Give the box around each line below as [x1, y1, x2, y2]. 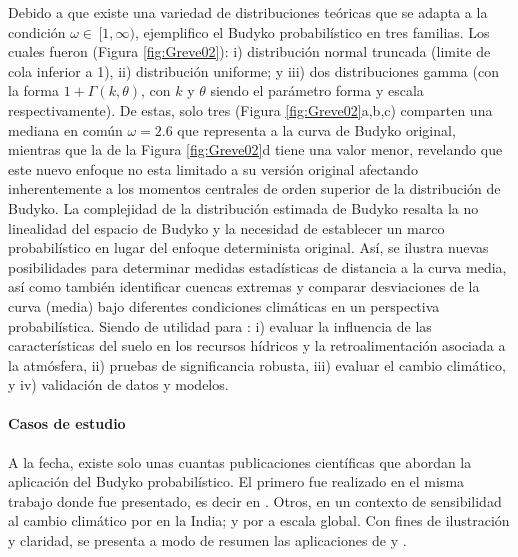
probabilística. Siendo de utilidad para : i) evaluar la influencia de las [8, 315, 432, 336]
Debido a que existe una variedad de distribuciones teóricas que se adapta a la [8, 2, 488, 22]
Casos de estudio [8, 413, 126, 434]
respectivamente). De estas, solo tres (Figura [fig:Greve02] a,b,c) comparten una [8, 99, 493, 120]
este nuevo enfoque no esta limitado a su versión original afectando [8, 158, 418, 179]
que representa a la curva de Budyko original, [177, 119, 456, 140]
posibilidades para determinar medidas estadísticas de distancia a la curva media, [8, 256, 507, 277]
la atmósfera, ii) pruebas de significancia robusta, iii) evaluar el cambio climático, [8, 354, 506, 375]
